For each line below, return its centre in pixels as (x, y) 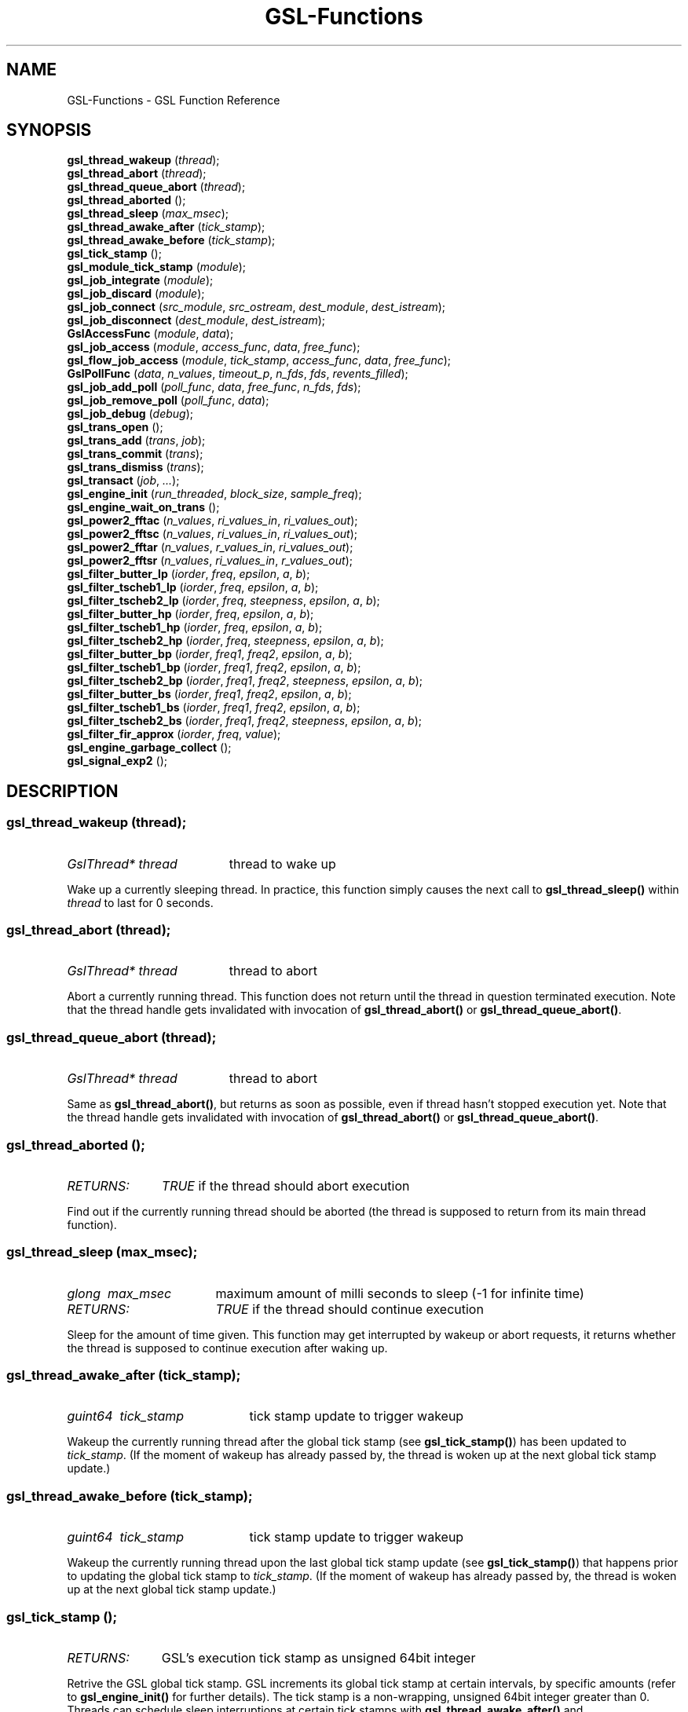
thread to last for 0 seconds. (140, 902)
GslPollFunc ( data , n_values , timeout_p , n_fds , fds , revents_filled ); (238, 374)
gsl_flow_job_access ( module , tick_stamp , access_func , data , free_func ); (259, 360)
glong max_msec (119, 1293)
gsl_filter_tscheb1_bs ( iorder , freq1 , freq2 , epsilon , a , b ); (214, 708)
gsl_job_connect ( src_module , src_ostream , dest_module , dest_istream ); (256, 307)
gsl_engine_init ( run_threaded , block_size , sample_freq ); (214, 494)
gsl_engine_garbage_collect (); (149, 748)
